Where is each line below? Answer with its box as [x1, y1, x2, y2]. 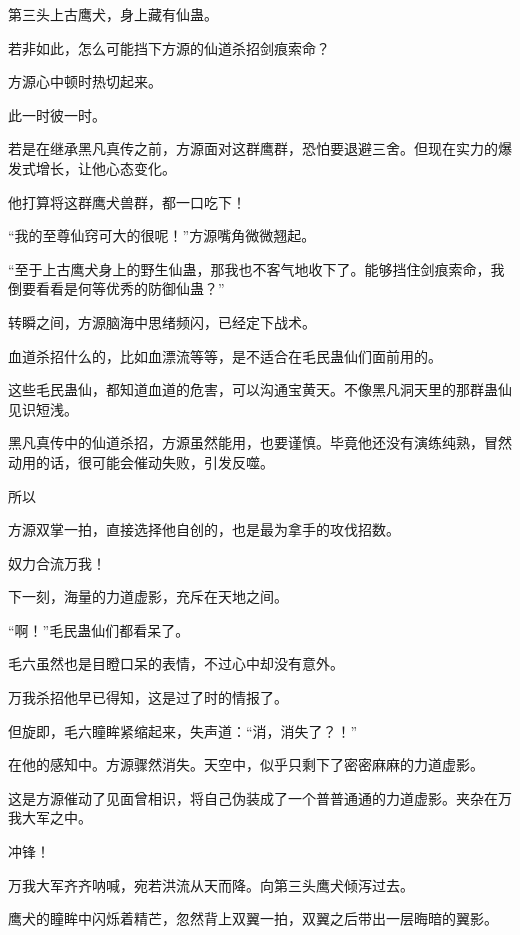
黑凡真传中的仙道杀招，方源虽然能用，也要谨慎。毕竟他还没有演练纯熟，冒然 [8, 432, 512, 453]
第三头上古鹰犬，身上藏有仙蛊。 [8, 4, 218, 24]
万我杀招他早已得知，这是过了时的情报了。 [8, 687, 288, 708]
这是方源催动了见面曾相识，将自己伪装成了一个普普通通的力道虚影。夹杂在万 [8, 787, 512, 808]
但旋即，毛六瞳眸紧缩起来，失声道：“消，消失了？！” [8, 720, 358, 741]
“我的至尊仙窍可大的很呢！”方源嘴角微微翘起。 [8, 225, 316, 246]
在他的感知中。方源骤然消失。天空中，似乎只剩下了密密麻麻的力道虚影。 [8, 754, 484, 775]
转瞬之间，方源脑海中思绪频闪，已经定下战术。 [8, 311, 316, 332]
